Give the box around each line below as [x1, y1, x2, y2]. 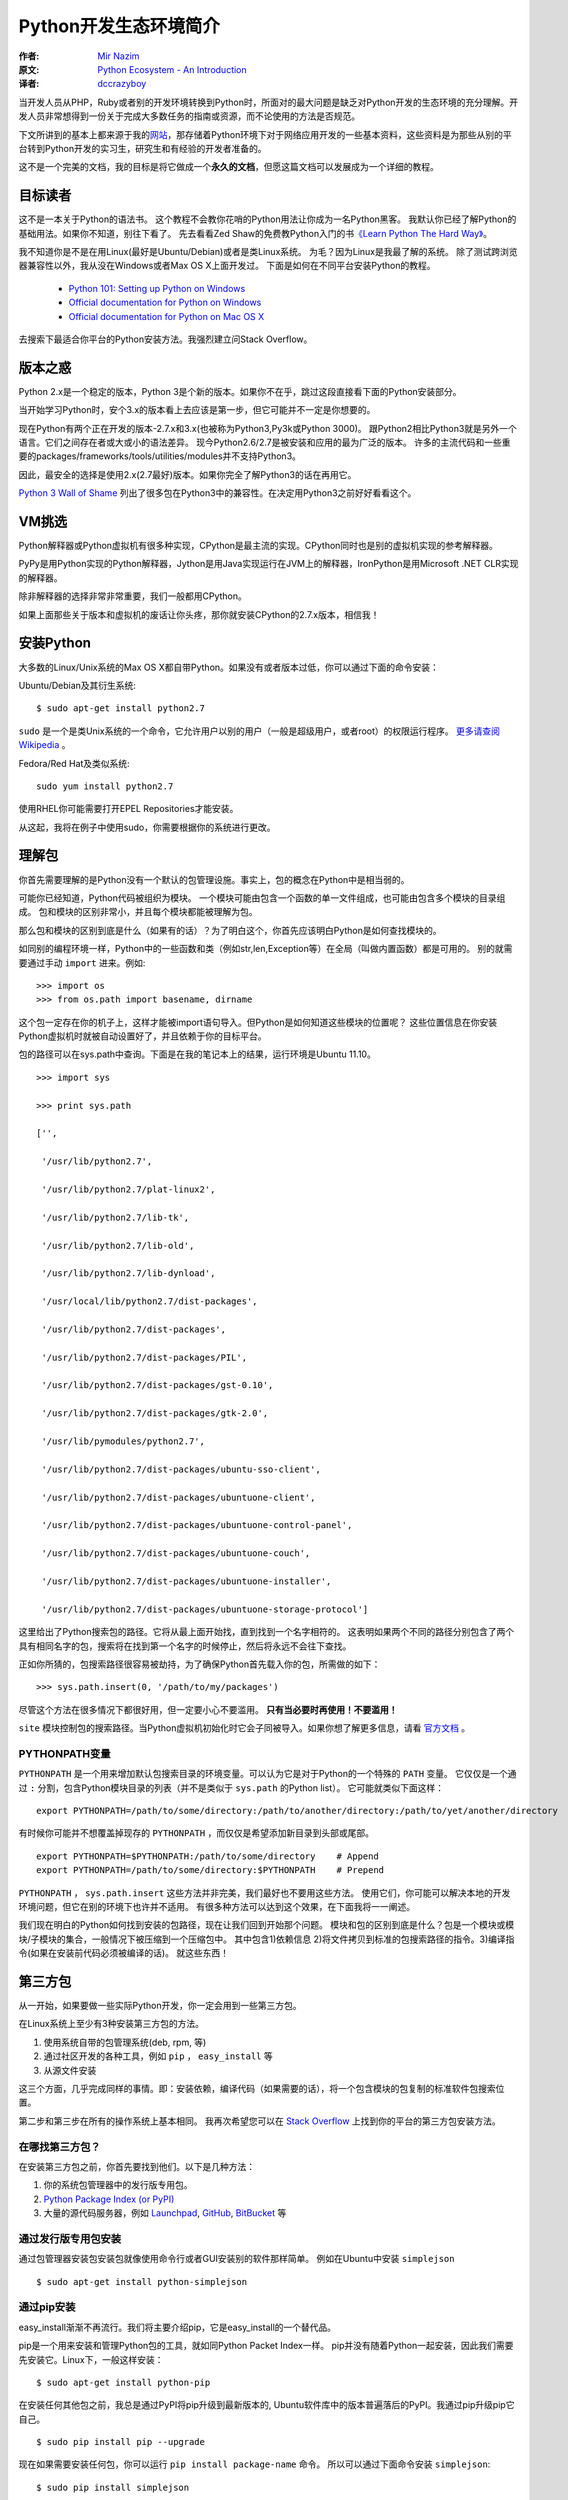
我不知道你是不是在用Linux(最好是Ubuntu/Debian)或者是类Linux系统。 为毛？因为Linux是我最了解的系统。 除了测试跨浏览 [18, 245, 518, 257]
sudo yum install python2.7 [36, 780, 174, 792]
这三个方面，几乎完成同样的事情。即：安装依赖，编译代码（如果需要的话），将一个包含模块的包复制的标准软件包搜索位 [18, 2082, 505, 2094]
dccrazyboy [97, 78, 147, 90]
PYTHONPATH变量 [18, 1746, 111, 1760]
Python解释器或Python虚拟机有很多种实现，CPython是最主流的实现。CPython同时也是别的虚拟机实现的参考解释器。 [18, 540, 499, 552]
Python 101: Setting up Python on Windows [68, 282, 246, 294]
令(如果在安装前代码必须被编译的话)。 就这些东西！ [18, 1947, 230, 1959]
